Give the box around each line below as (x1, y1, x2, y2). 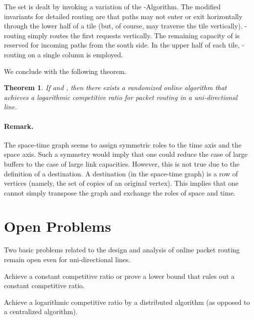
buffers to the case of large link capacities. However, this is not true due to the (4, 158, 240, 169)
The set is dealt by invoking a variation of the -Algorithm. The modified (4, 1, 221, 11)
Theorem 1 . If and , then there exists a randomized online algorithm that (4, 82, 227, 93)
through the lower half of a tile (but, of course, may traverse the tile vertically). (4, 21, 243, 31)
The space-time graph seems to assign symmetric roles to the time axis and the (4, 139, 242, 149)
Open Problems (4, 216, 111, 236)
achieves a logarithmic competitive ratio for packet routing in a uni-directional (4, 92, 238, 102)
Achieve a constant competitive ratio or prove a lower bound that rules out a (4, 271, 235, 281)
